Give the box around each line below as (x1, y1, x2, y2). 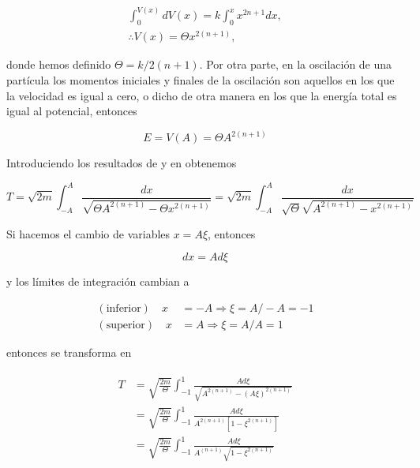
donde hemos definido (6, 56, 111, 73)
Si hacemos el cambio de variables (6, 225, 171, 241)
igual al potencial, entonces (6, 103, 137, 119)
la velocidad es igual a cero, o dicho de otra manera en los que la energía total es (6, 87, 397, 103)
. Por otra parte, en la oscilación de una (199, 56, 392, 73)
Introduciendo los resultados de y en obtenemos (6, 155, 237, 171)
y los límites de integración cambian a (6, 273, 189, 290)
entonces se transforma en (6, 343, 132, 360)
